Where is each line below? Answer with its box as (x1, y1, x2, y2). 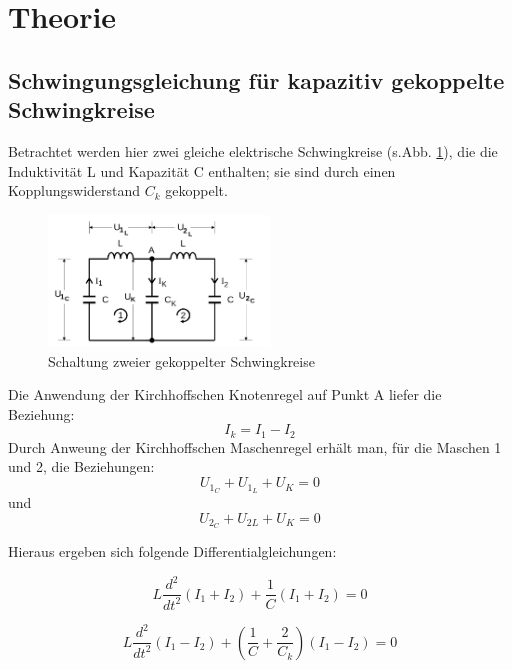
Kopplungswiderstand (8, 180, 141, 201)
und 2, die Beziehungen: (8, 456, 155, 477)
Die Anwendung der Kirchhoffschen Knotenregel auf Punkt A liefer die (8, 384, 442, 405)
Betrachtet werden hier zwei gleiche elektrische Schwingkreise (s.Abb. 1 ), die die (8, 140, 498, 161)
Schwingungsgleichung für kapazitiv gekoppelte (8, 64, 505, 95)
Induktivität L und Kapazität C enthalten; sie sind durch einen (8, 160, 396, 181)
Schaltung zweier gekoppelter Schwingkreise (48, 350, 315, 371)
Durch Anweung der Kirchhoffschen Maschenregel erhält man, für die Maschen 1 (8, 436, 502, 457)
